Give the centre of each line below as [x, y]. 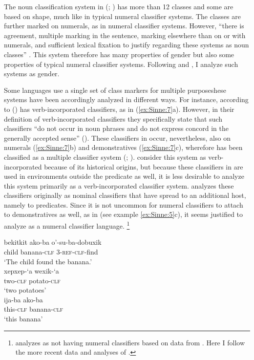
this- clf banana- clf [33, 309]
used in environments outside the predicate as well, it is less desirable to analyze [124, 176]
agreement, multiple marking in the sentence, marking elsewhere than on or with [125, 35]
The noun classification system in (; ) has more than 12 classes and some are [119, 6]
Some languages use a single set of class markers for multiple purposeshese [115, 90]
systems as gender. [32, 74]
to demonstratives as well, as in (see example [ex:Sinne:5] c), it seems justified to [124, 214]
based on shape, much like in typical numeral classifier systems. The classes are [122, 16]
